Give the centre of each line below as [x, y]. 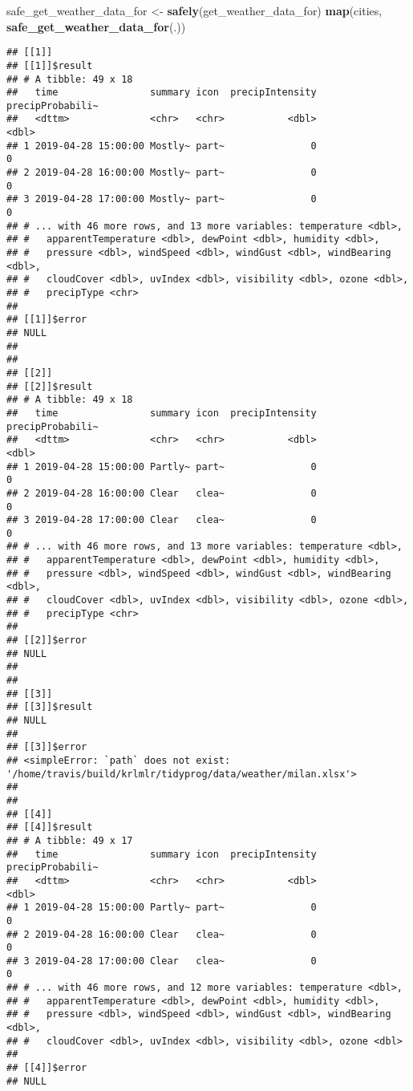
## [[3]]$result [50, 707]
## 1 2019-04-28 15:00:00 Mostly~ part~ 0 [162, 146]
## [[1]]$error [47, 320]
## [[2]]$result [50, 386]
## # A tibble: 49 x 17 [70, 840]
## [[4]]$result [50, 827]
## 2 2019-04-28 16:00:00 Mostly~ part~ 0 [162, 173]
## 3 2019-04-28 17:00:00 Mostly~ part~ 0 [162, 199]
